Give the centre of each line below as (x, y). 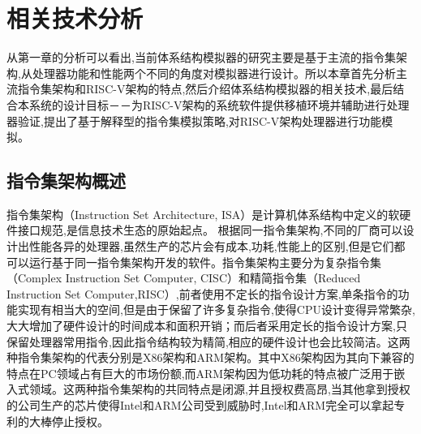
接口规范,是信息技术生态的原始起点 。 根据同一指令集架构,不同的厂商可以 (210, 230)
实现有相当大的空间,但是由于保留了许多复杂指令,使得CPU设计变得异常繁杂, (216, 309)
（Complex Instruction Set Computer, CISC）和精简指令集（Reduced (184, 278)
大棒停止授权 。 (69, 421)
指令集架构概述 (66, 180)
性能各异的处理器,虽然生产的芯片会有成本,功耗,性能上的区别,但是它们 (211, 246)
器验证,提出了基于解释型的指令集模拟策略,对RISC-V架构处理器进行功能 (194, 120)
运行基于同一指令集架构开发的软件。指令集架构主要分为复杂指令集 (205, 262)
